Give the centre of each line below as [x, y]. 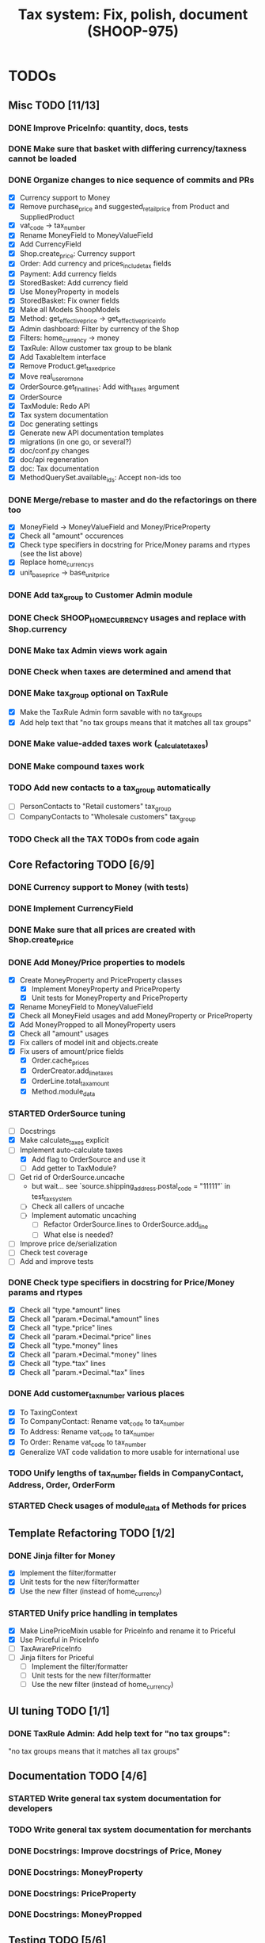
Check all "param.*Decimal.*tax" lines [82, 1372]
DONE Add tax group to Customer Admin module [100, 595]
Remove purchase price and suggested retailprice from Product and [124, 207]
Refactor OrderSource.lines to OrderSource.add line [126, 1225]
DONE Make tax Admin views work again [88, 651]
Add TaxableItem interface [63, 357]
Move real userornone [51, 377]
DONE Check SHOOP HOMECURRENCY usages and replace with [127, 619]
